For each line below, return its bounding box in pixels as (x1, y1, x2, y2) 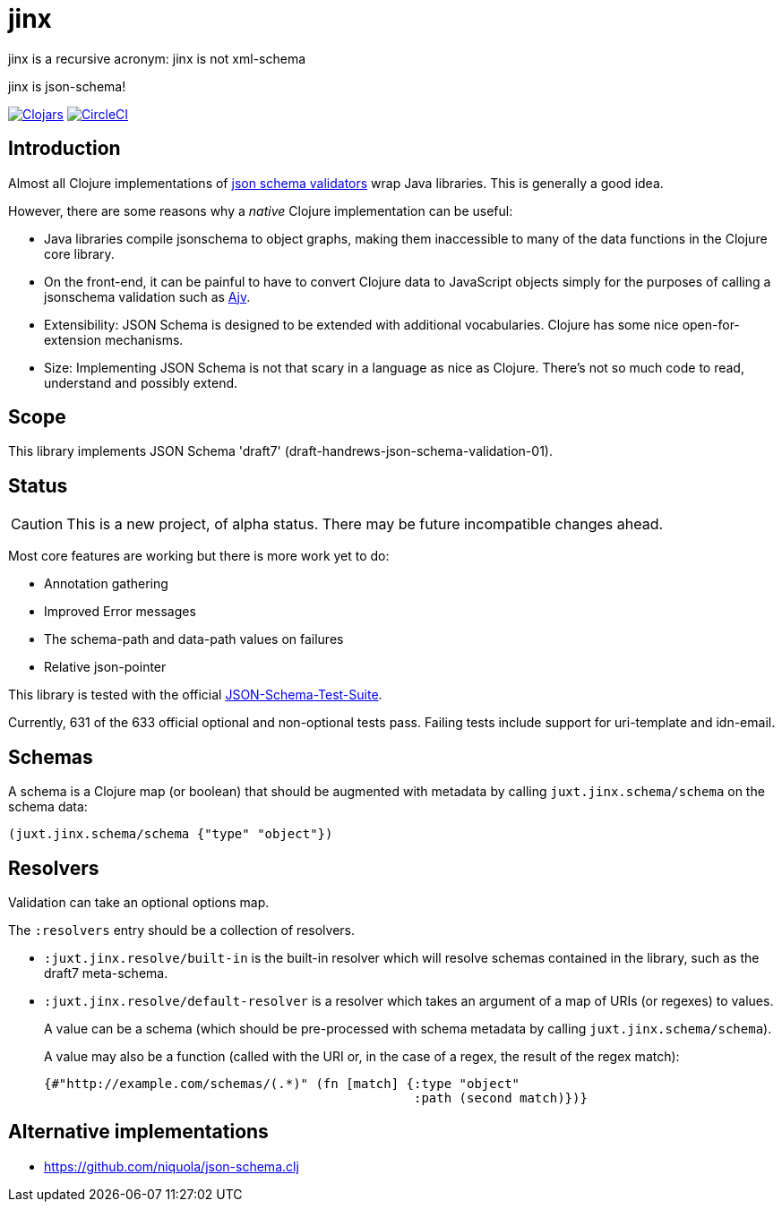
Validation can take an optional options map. (8, 894, 270, 910)
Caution (11, 515, 64, 534)
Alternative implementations (8, 1120, 269, 1144)
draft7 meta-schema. (44, 965, 168, 981)
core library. (44, 245, 115, 262)
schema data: (8, 799, 88, 815)
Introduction (8, 137, 121, 160)
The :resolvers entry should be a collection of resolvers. (8, 922, 355, 938)
